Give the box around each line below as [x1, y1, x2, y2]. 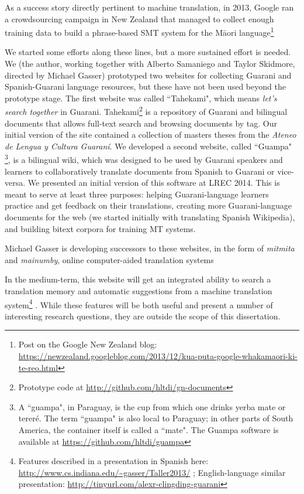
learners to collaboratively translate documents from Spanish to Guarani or [5, 165, 275, 177]
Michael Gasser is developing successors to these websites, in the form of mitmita [5, 242, 295, 254]
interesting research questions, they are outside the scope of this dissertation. [5, 309, 281, 322]
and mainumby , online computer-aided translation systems [5, 253, 214, 265]
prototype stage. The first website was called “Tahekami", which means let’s [5, 91, 277, 104]
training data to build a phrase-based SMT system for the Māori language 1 [5, 25, 274, 38]
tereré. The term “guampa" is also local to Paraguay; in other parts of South [18, 412, 293, 424]
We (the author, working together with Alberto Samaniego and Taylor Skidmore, [5, 57, 295, 70]
